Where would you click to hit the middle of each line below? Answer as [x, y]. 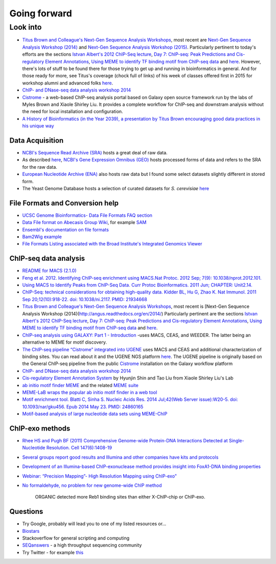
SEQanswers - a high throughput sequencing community [82, 545]
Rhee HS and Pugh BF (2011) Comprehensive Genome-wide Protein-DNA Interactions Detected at [125, 441]
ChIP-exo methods [40, 428]
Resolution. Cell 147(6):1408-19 [79, 448]
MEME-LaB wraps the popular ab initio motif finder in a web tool [90, 392]
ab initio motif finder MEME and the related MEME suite [80, 385]
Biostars [31, 531]
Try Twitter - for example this [53, 552]
